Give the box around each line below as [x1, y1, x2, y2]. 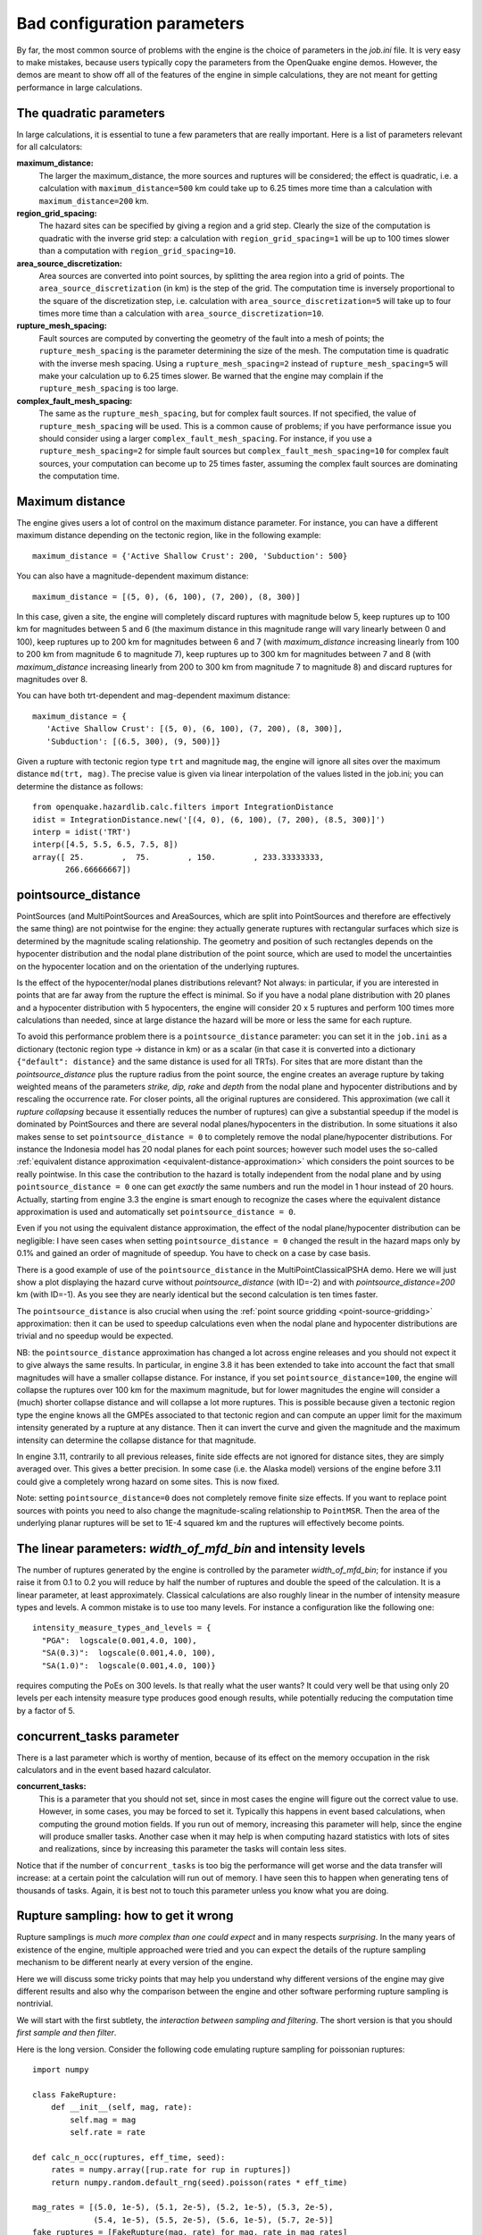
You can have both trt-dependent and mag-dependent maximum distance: [16, 690, 290, 701]
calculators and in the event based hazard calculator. [16, 1765, 212, 1775]
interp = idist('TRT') [32, 827, 132, 837]
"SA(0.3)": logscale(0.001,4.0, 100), [41, 1648, 216, 1658]
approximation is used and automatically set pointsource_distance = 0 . [16, 1206, 296, 1217]
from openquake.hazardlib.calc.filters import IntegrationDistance [32, 802, 334, 813]
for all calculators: [16, 141, 83, 152]
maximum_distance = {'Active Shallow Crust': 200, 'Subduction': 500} [32, 551, 348, 561]
